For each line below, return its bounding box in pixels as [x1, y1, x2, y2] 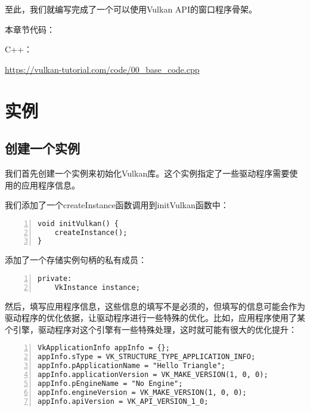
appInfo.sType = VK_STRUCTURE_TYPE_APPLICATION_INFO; [38, 353, 256, 361]
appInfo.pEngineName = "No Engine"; [38, 379, 183, 388]
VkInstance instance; [54, 283, 140, 292]
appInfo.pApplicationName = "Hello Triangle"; [38, 361, 225, 370]
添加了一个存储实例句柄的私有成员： [5, 254, 147, 266]
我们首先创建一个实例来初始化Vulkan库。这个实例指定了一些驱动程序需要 [5, 166, 290, 179]
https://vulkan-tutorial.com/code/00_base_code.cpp [5, 63, 200, 75]
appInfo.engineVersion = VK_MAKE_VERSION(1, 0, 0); [38, 388, 247, 397]
